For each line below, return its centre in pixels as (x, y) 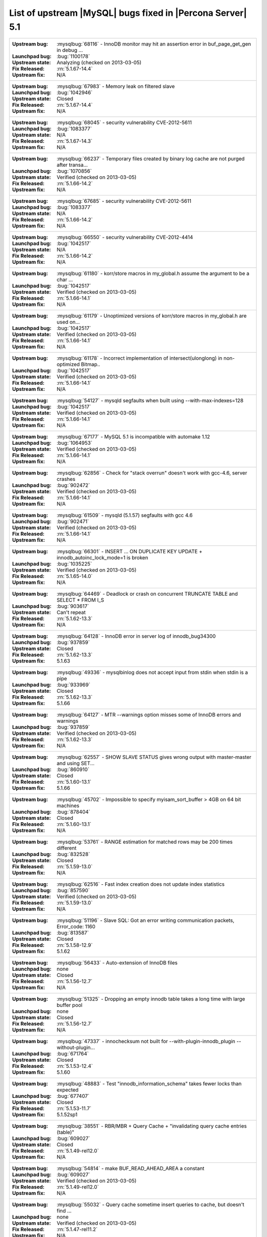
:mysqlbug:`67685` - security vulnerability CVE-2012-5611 (124, 201)
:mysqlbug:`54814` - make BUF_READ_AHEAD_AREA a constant (131, 1169)
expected (67, 1090)
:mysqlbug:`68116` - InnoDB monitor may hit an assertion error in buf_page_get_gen (154, 44)
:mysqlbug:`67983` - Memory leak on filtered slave (116, 87)
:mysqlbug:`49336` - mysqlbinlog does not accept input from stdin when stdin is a (152, 672)
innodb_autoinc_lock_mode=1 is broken (102, 558)
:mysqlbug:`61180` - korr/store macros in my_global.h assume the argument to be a (153, 274)
